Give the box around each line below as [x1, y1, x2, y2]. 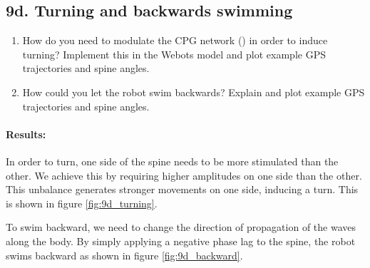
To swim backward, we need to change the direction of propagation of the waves [6, 220, 356, 234]
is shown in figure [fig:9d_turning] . [6, 195, 158, 210]
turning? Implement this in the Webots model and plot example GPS [22, 46, 326, 61]
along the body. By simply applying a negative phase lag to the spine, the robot [6, 233, 356, 248]
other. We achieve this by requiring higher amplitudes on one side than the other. [6, 167, 362, 182]
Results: [6, 126, 46, 141]
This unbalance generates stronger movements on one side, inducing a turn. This [6, 182, 359, 197]
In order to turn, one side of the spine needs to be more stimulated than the [6, 153, 339, 168]
